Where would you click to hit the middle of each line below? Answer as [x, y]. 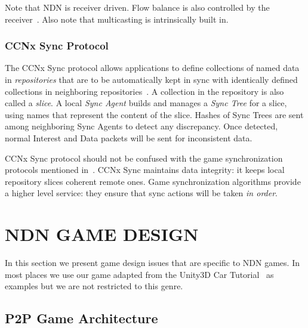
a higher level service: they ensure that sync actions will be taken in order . [141, 193]
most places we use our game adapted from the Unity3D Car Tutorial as [139, 274]
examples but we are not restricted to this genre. [94, 286]
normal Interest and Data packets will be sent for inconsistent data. [129, 137]
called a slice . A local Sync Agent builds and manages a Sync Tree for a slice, [146, 103]
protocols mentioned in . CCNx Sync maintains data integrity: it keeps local [145, 170]
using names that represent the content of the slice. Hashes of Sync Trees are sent [154, 114]
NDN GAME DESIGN [102, 234]
